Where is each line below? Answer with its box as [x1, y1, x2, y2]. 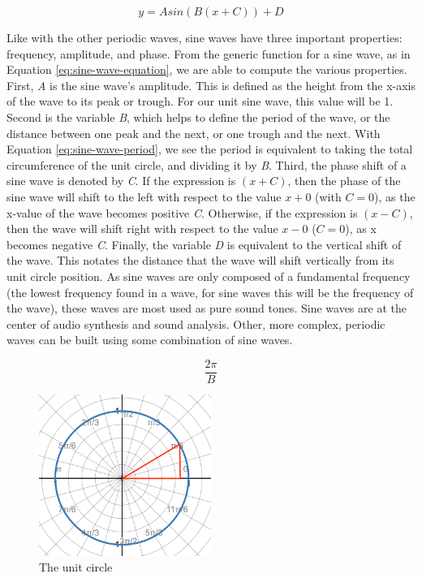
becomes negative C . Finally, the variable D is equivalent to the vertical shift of [6, 235, 402, 252]
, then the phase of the [287, 172, 401, 189]
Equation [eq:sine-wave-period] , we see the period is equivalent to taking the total [6, 140, 413, 157]
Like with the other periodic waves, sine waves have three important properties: [6, 29, 403, 45]
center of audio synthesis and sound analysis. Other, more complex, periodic [6, 315, 385, 332]
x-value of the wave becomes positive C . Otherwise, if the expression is [6, 204, 358, 221]
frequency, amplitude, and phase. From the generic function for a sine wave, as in [6, 45, 411, 62]
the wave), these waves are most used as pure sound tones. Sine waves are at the [6, 300, 407, 317]
